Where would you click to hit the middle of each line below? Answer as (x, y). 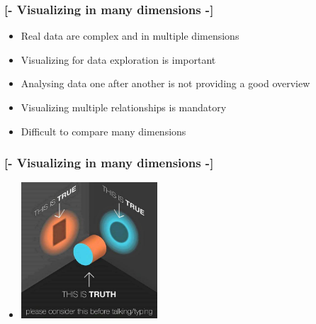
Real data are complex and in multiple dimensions (130, 36)
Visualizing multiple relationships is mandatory (124, 107)
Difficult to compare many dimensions (103, 131)
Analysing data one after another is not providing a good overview (165, 83)
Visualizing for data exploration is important (118, 59)
